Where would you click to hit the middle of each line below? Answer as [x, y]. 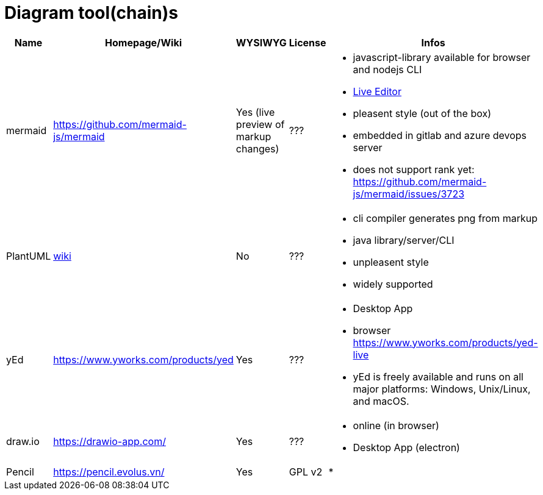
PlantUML [29, 256]
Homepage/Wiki [143, 42]
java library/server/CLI [404, 240]
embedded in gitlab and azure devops [440, 135]
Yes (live [255, 112]
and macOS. [381, 401]
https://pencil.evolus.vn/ [109, 472]
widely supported [393, 284]
